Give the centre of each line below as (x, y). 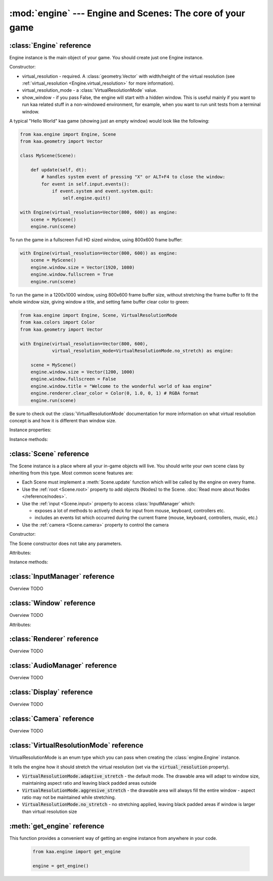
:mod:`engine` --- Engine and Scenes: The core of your (127, 13)
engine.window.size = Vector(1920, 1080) (83, 267)
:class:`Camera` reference (52, 719)
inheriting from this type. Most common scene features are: (71, 473)
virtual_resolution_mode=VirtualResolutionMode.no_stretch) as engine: (143, 351)
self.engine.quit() (87, 198)
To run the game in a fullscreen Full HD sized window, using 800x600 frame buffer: (96, 240)
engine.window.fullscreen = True (72, 274)
